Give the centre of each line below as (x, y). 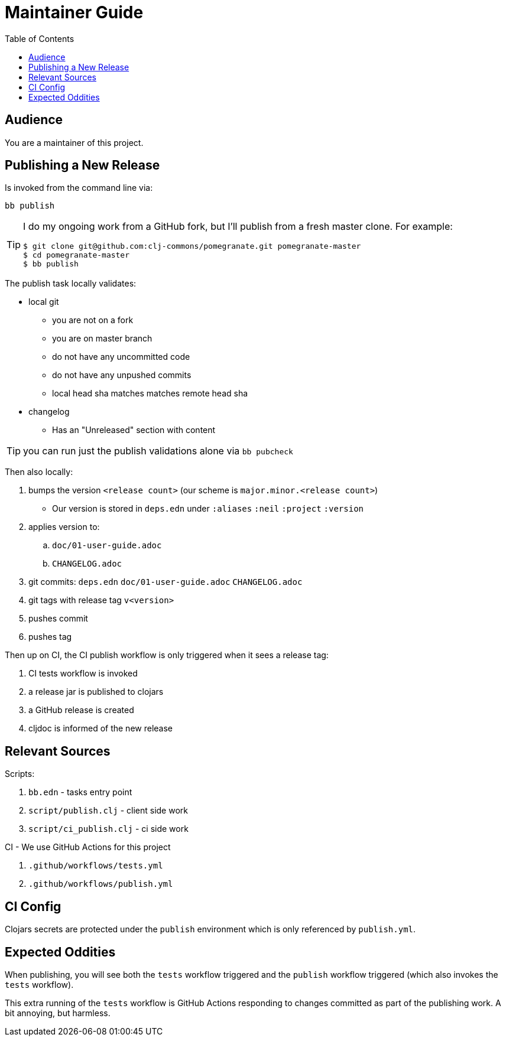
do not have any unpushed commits (122, 375)
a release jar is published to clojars (96, 692)
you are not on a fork (93, 320)
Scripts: (20, 774)
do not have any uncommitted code (121, 357)
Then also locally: (39, 472)
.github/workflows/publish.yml (101, 884)
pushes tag (50, 637)
